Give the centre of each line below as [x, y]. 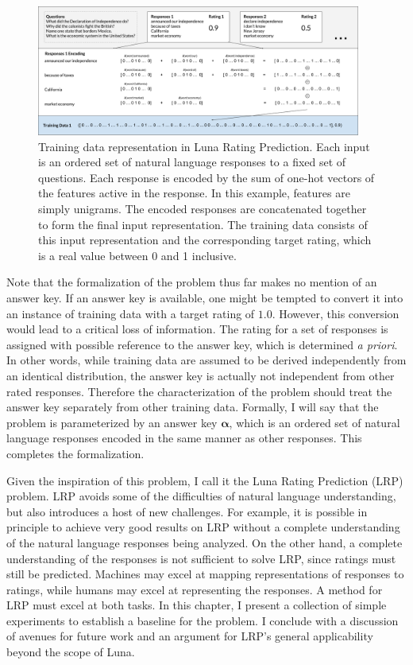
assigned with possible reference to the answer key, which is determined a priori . [202, 344]
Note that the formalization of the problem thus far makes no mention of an [192, 282]
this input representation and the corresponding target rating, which [205, 240]
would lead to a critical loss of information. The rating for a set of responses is [197, 329]
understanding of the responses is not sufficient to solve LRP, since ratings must [201, 558]
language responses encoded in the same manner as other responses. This [184, 438]
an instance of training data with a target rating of [131, 313]
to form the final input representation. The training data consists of [203, 224]
